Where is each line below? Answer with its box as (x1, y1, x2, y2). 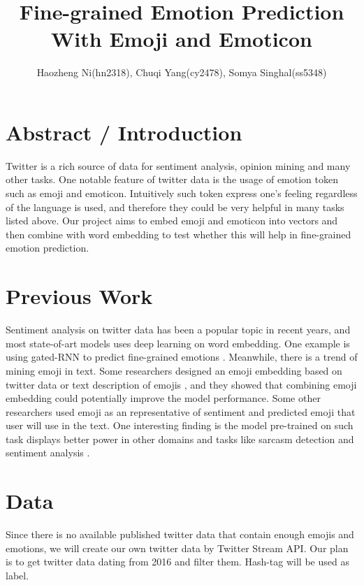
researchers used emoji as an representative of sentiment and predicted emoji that (6, 404, 356, 419)
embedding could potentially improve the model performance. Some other (6, 391, 321, 405)
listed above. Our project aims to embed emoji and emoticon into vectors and (6, 213, 338, 228)
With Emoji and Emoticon (51, 24, 312, 53)
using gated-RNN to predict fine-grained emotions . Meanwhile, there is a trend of (6, 349, 358, 364)
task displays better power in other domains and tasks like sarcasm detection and (6, 431, 354, 446)
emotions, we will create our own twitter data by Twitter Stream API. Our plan (6, 540, 349, 555)
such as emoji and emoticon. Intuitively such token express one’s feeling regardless (6, 186, 358, 201)
